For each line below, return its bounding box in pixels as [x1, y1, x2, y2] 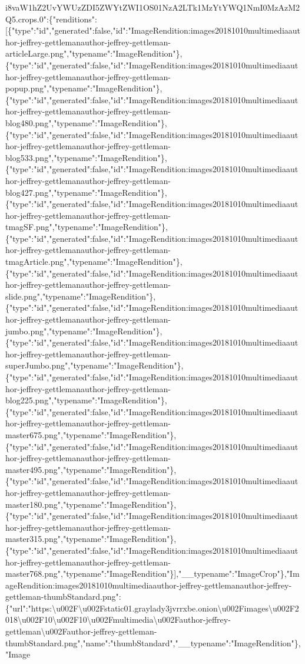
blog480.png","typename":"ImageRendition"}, [5, 116, 167, 129]
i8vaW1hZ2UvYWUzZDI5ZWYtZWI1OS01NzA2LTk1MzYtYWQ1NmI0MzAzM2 [5, 1, 300, 13]
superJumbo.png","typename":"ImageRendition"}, [5, 359, 184, 372]
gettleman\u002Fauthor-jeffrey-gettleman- [5, 625, 157, 637]
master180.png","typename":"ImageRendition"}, [5, 498, 177, 510]
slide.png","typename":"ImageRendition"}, [5, 290, 156, 302]
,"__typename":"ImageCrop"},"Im [176, 567, 300, 580]
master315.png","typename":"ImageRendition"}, [5, 532, 177, 545]
